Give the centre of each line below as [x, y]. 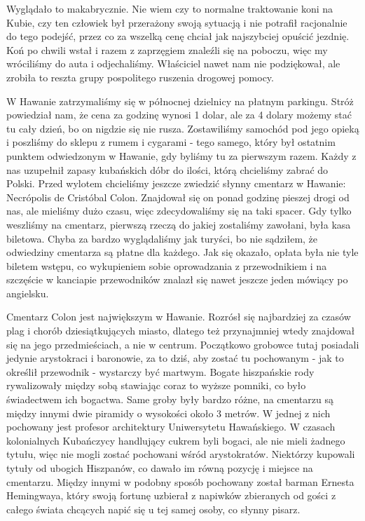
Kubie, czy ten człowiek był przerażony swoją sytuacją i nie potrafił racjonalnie [177, 22]
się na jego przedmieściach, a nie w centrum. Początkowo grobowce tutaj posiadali [183, 344]
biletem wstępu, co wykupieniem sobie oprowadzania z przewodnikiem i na [167, 265]
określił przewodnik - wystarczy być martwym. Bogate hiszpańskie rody [160, 371]
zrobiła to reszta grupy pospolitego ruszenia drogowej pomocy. [140, 77]
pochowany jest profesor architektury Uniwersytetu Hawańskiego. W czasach [171, 427]
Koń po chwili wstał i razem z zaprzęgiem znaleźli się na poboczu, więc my [167, 49]
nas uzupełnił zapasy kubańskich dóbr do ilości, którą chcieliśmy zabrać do [167, 169]
